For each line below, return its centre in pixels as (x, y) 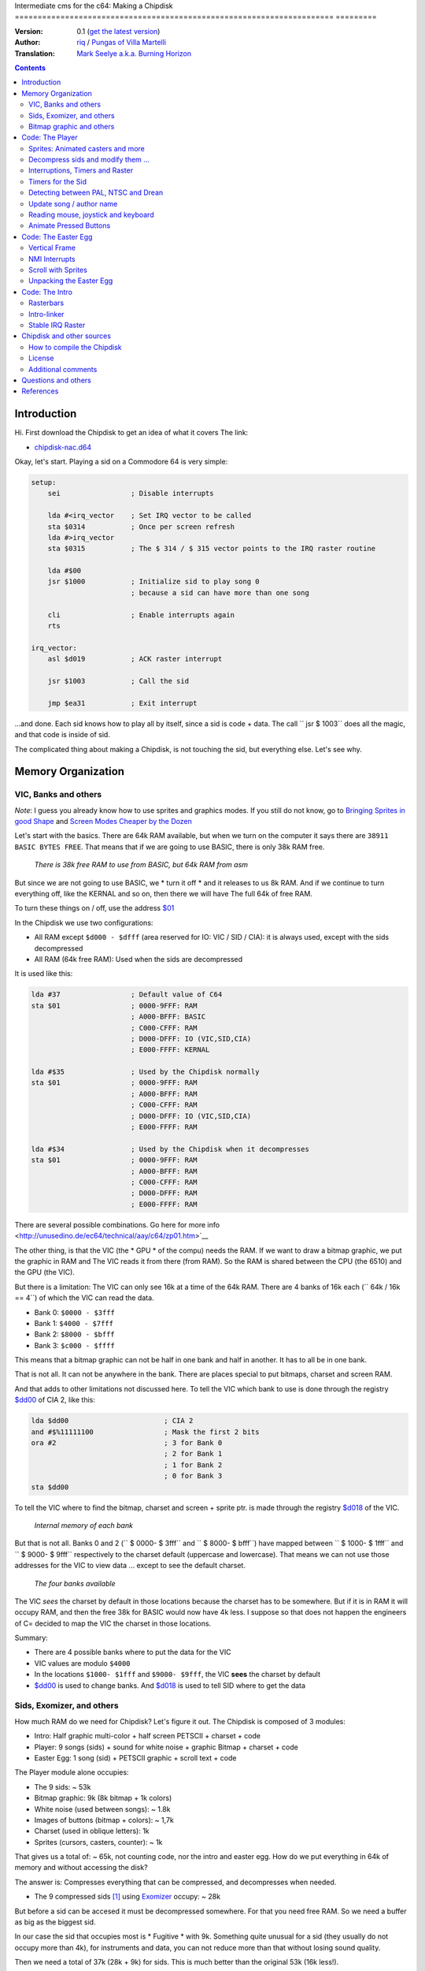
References (40, 391)
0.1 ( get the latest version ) (118, 31)
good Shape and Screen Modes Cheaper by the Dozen (103, 822)
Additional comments (63, 369)
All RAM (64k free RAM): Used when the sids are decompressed (139, 959)
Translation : (35, 53)
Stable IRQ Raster (57, 325)
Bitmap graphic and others (72, 126)
